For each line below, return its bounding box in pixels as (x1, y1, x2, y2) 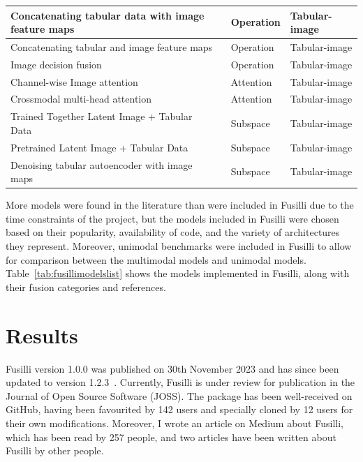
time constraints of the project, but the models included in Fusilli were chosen (6, 211, 339, 225)
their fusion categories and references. (6, 279, 166, 294)
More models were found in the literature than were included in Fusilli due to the (6, 198, 354, 212)
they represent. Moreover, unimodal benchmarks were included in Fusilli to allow (6, 239, 352, 253)
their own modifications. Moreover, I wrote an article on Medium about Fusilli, (6, 415, 343, 430)
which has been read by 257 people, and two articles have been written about (6, 429, 336, 444)
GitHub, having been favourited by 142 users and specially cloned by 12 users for (6, 402, 353, 417)
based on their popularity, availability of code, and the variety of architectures (6, 225, 340, 239)
